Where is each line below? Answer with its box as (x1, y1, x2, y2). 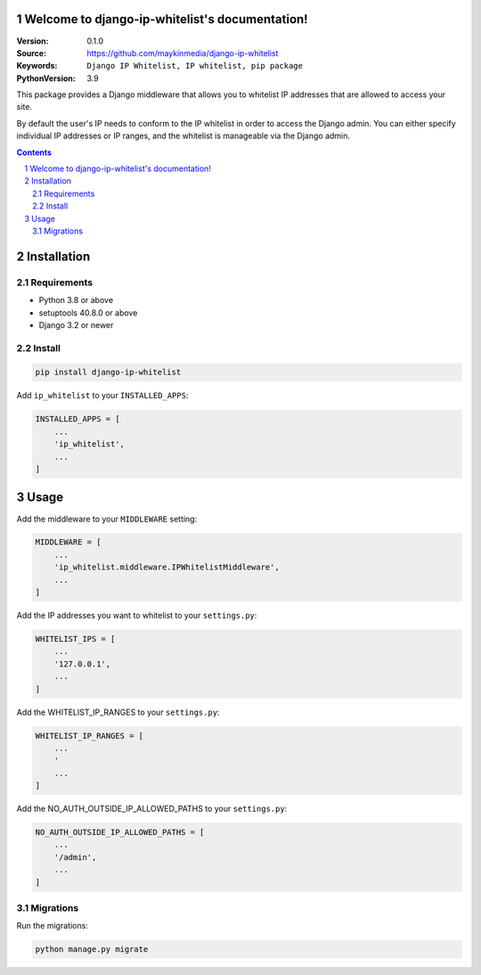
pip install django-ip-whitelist (35, 367, 182, 378)
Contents (16, 147, 53, 158)
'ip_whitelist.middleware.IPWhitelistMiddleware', (53, 562, 280, 572)
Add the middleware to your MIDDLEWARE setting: (16, 513, 198, 524)
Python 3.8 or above (38, 295, 114, 306)
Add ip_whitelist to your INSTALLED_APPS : (16, 390, 189, 401)
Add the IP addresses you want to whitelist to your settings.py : (16, 610, 257, 621)
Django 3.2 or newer (38, 319, 114, 330)
